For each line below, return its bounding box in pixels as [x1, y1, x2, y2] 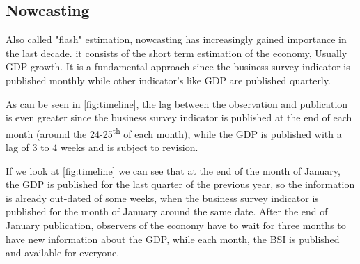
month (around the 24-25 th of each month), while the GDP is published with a [6, 124, 342, 141]
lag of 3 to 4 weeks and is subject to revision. [6, 140, 198, 155]
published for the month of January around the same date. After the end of [6, 204, 328, 219]
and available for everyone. [6, 245, 120, 260]
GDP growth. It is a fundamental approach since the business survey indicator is [6, 59, 350, 74]
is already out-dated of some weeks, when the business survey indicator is [6, 190, 319, 205]
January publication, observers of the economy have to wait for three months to [6, 217, 346, 232]
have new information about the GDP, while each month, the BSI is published [6, 231, 340, 246]
